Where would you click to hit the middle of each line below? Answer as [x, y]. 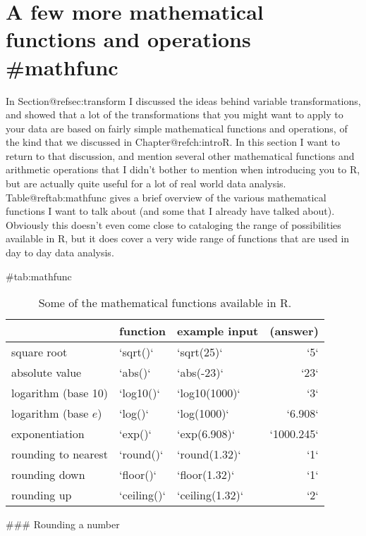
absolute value [47, 373]
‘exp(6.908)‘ [206, 434]
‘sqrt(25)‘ [200, 352]
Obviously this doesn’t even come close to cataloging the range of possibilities [173, 224]
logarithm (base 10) [60, 393]
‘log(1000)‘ [203, 413]
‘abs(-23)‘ [200, 373]
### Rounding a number [63, 524]
